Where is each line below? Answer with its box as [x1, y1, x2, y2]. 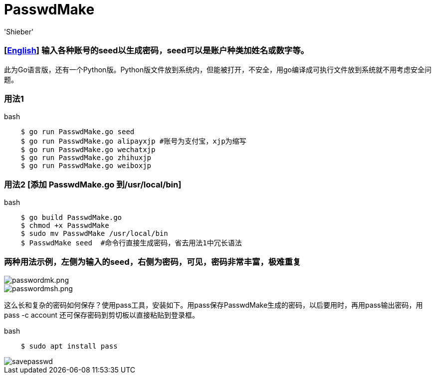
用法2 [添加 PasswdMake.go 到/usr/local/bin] [4, 179, 182, 189]
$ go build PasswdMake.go [20, 213, 122, 221]
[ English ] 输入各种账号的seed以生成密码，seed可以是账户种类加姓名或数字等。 [4, 45, 309, 56]
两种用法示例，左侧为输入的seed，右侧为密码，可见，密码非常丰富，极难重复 [4, 257, 301, 267]
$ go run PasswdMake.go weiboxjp [20, 162, 152, 170]
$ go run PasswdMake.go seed [20, 128, 135, 136]
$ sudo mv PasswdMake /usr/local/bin [20, 229, 168, 237]
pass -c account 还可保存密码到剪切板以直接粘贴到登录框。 [4, 310, 199, 319]
